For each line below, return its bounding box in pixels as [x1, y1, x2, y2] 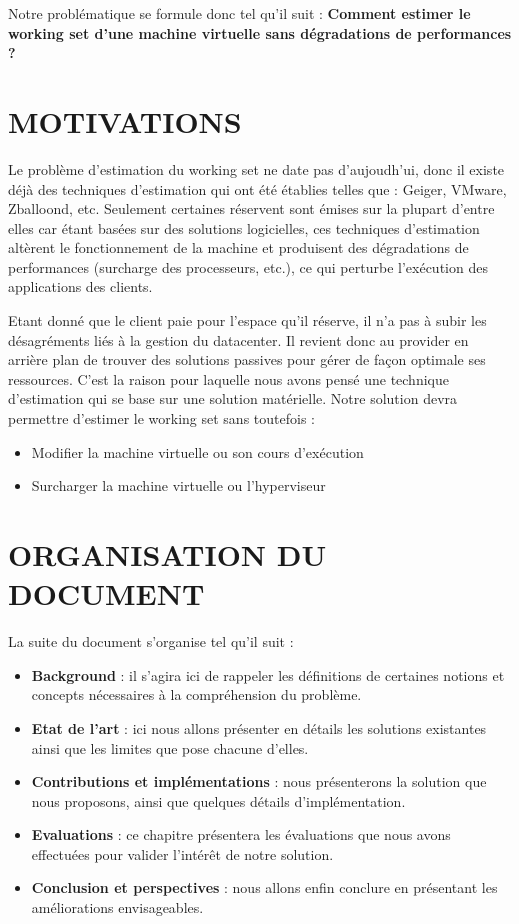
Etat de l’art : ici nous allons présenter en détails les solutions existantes [31, 717, 487, 738]
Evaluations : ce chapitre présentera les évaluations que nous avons [31, 824, 451, 845]
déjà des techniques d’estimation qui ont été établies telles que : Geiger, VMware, [8, 178, 507, 199]
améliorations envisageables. [31, 897, 204, 918]
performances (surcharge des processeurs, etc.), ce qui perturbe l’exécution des [8, 256, 488, 277]
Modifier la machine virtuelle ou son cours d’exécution [31, 441, 364, 462]
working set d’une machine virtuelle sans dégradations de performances [8, 22, 512, 43]
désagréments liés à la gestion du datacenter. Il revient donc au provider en [8, 329, 469, 350]
